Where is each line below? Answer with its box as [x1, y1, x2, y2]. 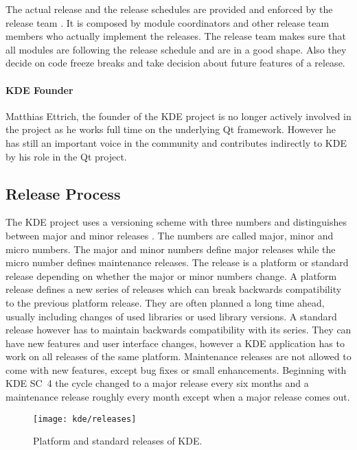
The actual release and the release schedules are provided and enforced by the [5, 2, 333, 16]
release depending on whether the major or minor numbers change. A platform [5, 268, 337, 283]
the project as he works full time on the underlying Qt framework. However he [5, 122, 336, 137]
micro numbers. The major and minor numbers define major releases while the [5, 241, 336, 256]
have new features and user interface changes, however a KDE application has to [5, 335, 345, 350]
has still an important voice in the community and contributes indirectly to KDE [5, 135, 347, 150]
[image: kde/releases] [33, 414, 137, 424]
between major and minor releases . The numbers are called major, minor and [5, 228, 334, 242]
